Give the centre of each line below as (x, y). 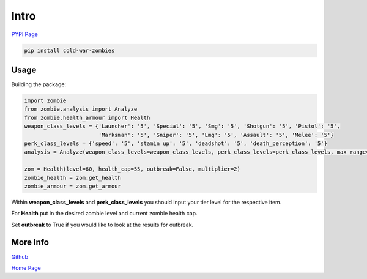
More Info (30, 242)
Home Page (26, 268)
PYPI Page (24, 34)
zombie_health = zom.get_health (73, 178)
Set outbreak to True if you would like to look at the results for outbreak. (102, 225)
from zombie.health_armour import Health (87, 117)
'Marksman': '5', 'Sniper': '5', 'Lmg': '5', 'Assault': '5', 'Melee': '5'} (216, 135)
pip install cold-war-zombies (69, 50)
